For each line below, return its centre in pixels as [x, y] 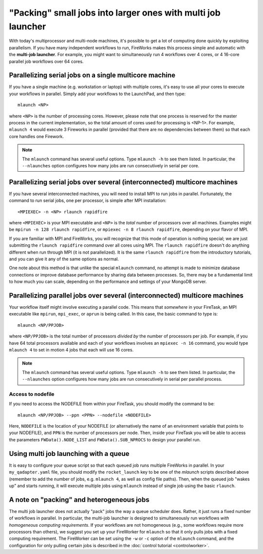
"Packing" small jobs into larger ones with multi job [115, 13]
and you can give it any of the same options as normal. [64, 259]
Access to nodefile [32, 394]
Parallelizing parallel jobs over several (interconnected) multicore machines [126, 295]
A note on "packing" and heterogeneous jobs [79, 500]
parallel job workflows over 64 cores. [46, 61]
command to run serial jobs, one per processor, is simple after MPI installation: [88, 200]
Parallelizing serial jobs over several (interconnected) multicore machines [123, 182]
